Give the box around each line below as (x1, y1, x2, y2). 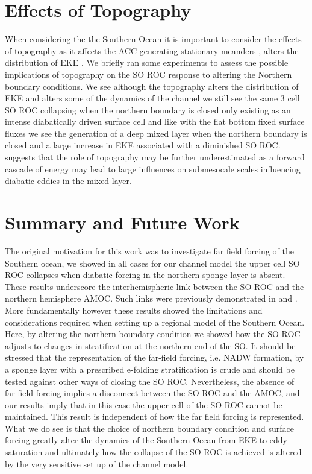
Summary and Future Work (5, 210, 240, 235)
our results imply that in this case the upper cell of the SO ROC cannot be (5, 398, 282, 411)
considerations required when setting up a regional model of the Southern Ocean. (5, 315, 305, 328)
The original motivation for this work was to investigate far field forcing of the (5, 244, 294, 257)
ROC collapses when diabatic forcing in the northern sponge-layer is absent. (5, 268, 285, 281)
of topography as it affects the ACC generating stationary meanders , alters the (5, 44, 299, 57)
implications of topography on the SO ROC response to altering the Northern (5, 68, 292, 80)
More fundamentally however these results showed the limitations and (5, 303, 263, 316)
